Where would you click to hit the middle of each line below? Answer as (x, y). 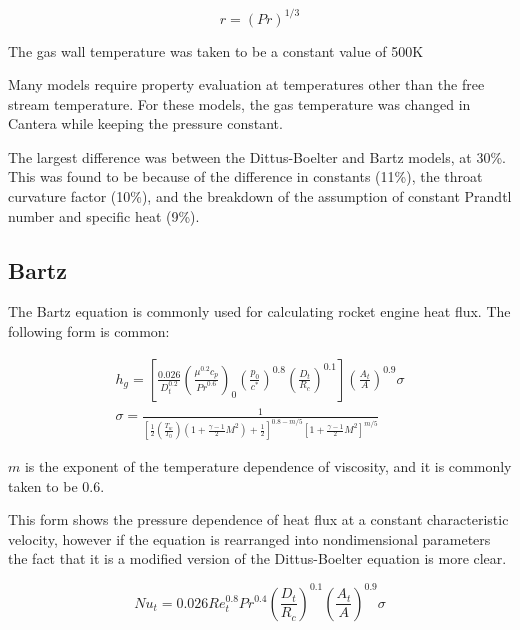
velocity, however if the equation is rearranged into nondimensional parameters (249, 538)
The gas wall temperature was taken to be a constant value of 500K (216, 50)
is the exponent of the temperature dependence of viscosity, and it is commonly (268, 466)
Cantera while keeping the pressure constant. (145, 123)
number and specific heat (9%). (104, 215)
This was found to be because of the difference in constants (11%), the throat (245, 176)
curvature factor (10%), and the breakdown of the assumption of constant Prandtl (260, 196)
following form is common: (89, 331)
